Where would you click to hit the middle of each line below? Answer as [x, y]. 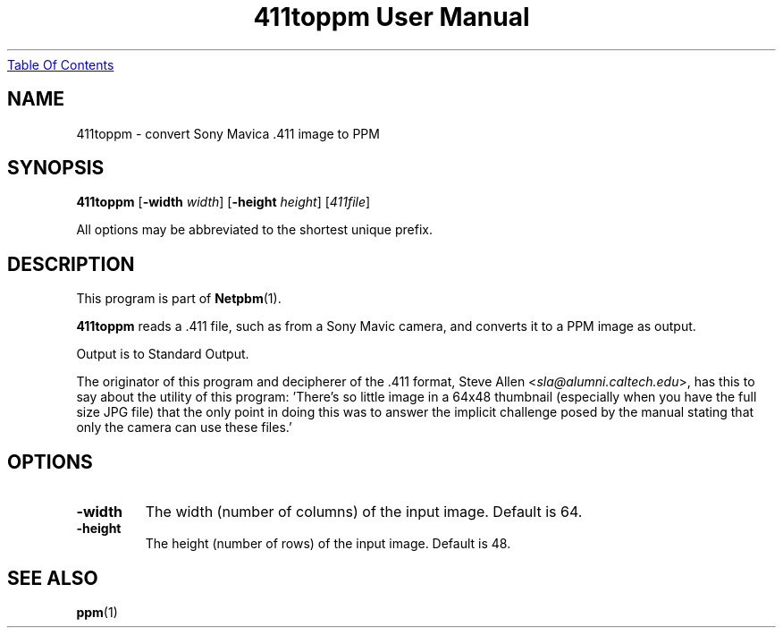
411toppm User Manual [391, 17]
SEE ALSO [53, 578]
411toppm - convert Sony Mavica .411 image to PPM [228, 133]
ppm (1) [97, 612]
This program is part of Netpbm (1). [179, 299]
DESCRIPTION [71, 264]
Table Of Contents [61, 64]
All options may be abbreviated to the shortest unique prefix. [254, 230]
